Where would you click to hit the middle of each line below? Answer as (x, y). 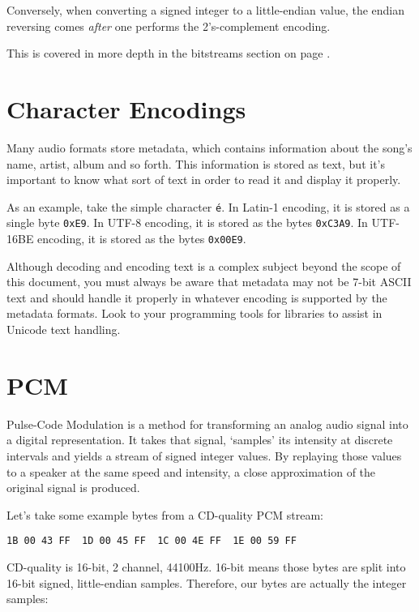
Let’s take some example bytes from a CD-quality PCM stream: (165, 514)
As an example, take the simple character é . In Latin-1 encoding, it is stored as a (208, 206)
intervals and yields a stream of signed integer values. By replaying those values (204, 455)
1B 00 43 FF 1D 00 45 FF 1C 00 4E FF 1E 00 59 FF (152, 541)
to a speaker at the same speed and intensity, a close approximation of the (191, 471)
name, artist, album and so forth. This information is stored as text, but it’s (196, 163)
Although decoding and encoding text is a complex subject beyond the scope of (204, 265)
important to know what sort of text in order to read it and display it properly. (204, 180)
